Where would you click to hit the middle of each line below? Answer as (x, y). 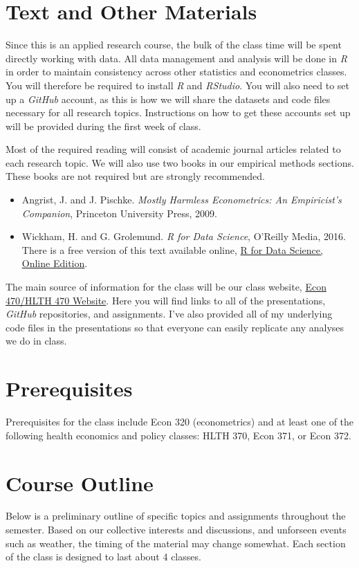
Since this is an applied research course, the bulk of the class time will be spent (174, 45)
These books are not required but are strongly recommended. (135, 176)
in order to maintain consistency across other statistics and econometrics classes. (176, 72)
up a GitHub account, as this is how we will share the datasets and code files (168, 99)
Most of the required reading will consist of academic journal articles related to (173, 149)
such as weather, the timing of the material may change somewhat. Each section (176, 543)
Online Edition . (55, 263)
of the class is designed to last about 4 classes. (103, 557)
